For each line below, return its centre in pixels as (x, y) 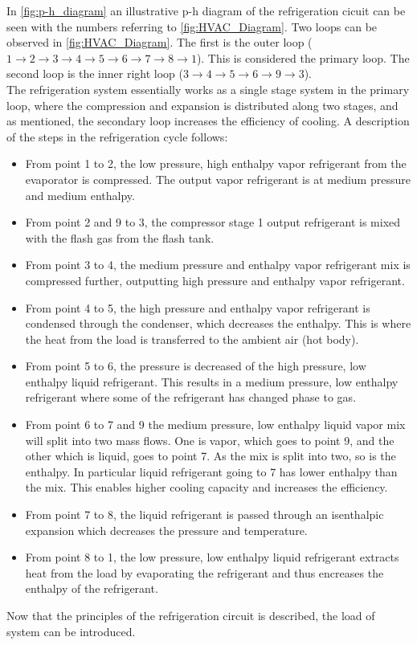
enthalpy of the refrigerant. (92, 588)
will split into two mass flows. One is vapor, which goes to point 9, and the (210, 440)
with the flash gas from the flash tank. (120, 237)
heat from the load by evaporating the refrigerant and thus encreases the (204, 572)
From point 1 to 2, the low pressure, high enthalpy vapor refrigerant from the (216, 163)
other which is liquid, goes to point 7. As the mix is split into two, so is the (211, 456)
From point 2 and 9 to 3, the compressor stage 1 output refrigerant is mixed (213, 222)
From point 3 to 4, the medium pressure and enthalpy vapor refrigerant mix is (218, 265)
